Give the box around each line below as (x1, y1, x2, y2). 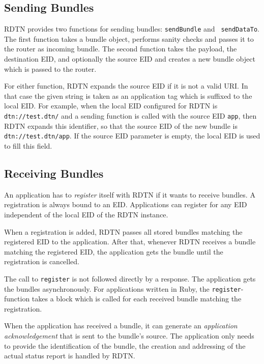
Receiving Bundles (4, 165, 104, 181)
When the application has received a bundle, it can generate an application (4, 320, 238, 331)
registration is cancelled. (4, 256, 80, 267)
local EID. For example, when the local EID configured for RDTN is (4, 100, 218, 111)
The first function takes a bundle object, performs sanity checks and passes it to (4, 33, 254, 44)
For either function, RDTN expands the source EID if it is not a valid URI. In (4, 80, 248, 91)
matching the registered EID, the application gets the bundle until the (4, 246, 223, 257)
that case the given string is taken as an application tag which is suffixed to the (4, 90, 252, 101)
